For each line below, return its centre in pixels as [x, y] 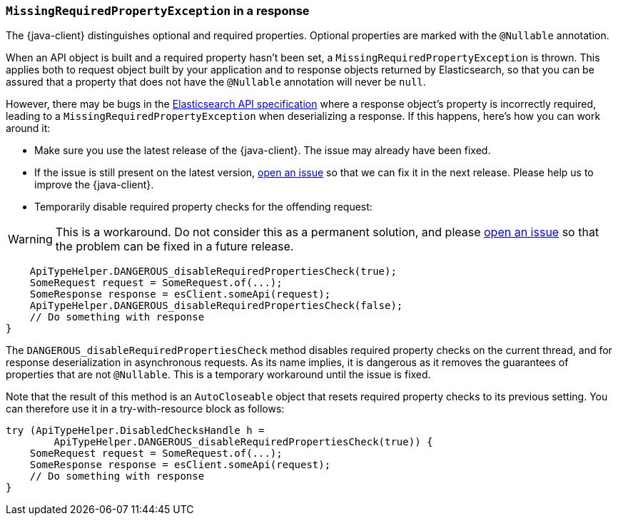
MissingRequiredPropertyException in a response [158, 11]
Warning [30, 239]
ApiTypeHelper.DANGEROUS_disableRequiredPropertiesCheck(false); [216, 306]
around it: [28, 128]
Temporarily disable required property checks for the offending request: [203, 207]
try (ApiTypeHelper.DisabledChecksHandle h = [135, 431]
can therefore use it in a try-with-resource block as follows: [145, 409]
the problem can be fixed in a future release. [174, 247]
